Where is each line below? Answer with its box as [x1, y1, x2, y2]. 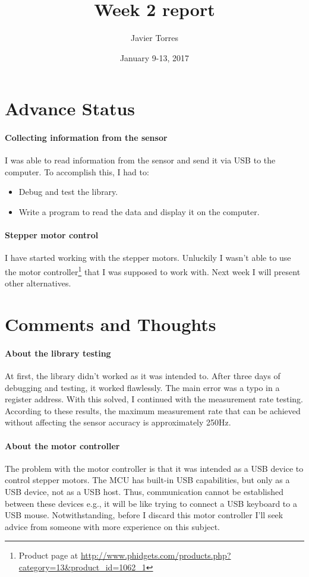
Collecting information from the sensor [5, 131, 168, 144]
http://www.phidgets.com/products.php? [80, 549, 231, 562]
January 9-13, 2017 [119, 51, 190, 64]
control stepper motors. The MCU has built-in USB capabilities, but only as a [5, 474, 290, 486]
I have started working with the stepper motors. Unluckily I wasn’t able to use [5, 251, 291, 264]
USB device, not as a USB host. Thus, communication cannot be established [5, 485, 283, 498]
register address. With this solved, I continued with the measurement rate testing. [5, 393, 303, 405]
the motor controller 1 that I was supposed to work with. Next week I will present [5, 264, 301, 278]
